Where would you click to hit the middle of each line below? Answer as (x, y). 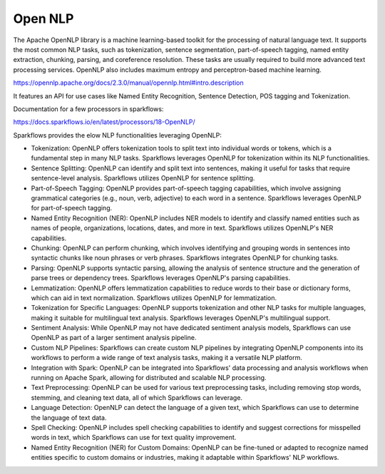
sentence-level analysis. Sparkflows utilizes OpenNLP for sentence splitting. (143, 178)
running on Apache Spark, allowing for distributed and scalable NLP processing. (149, 378)
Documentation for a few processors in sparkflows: (88, 109)
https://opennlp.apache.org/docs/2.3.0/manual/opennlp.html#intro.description (128, 83)
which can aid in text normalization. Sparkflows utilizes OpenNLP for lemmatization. (154, 298)
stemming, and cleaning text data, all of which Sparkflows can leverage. (137, 397)
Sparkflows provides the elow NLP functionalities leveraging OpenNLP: (118, 135)
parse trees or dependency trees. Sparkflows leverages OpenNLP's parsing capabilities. (161, 278)
